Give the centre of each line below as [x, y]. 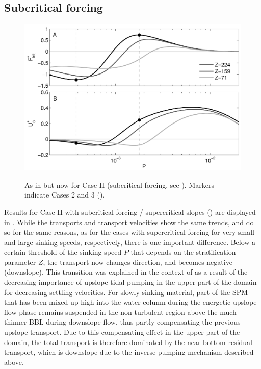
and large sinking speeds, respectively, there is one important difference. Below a [130, 242]
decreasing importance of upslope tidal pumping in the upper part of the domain [130, 282]
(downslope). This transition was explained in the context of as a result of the [126, 272]
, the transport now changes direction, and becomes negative [138, 262]
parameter [20, 262]
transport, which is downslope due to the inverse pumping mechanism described [129, 352]
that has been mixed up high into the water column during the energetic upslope [130, 302]
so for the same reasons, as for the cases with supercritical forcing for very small [129, 232]
